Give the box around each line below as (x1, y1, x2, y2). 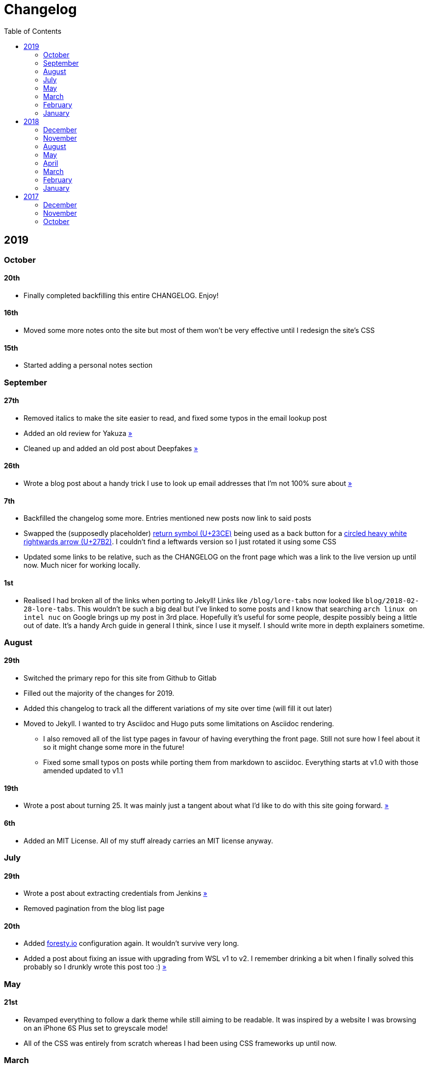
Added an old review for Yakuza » (24, 429, 132, 437)
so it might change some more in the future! (43, 743, 184, 752)
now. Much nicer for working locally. (24, 561, 141, 570)
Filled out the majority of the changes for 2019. (24, 689, 175, 698)
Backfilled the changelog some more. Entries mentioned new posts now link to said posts (24, 514, 311, 523)
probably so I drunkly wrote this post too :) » (24, 963, 167, 971)
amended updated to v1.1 (43, 766, 124, 775)
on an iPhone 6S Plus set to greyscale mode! (24, 1023, 168, 1032)
